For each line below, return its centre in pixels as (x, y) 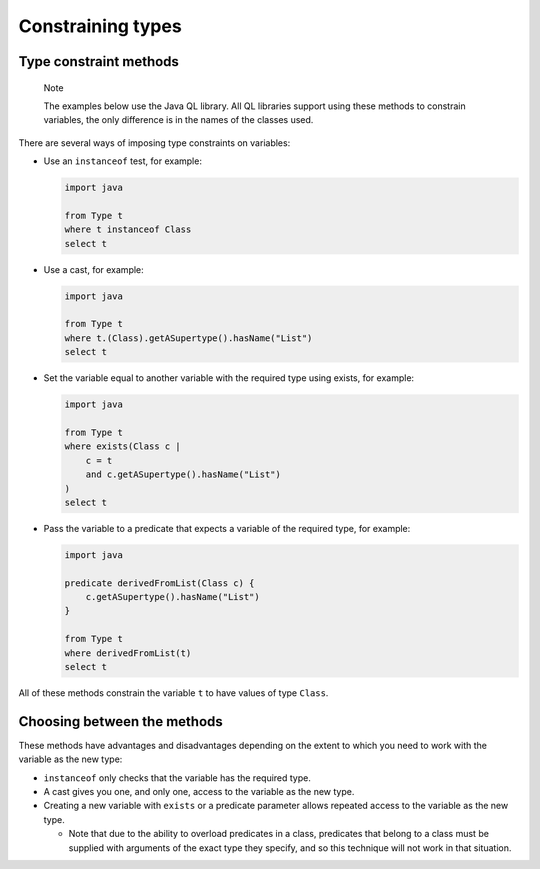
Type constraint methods (99, 61)
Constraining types (100, 26)
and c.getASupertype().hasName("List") (183, 474)
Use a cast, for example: (93, 269)
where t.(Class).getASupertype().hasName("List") (188, 338)
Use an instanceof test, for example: (122, 161)
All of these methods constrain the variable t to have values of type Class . (173, 692)
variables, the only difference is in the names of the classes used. (178, 120)
